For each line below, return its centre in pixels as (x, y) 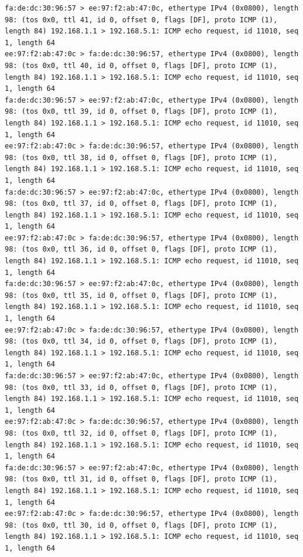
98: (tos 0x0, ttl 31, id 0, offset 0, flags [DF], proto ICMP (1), (141, 479)
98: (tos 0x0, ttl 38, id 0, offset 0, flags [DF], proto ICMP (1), (141, 157)
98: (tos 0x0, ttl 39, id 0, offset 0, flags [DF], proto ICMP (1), (141, 112)
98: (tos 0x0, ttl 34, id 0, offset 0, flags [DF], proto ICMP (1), (141, 342)
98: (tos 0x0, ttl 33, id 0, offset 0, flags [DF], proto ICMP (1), (141, 387)
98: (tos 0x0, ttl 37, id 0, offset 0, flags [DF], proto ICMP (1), (141, 204)
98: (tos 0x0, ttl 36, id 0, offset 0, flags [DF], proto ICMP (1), (141, 249)
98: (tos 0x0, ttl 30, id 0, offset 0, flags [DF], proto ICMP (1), (141, 525)
